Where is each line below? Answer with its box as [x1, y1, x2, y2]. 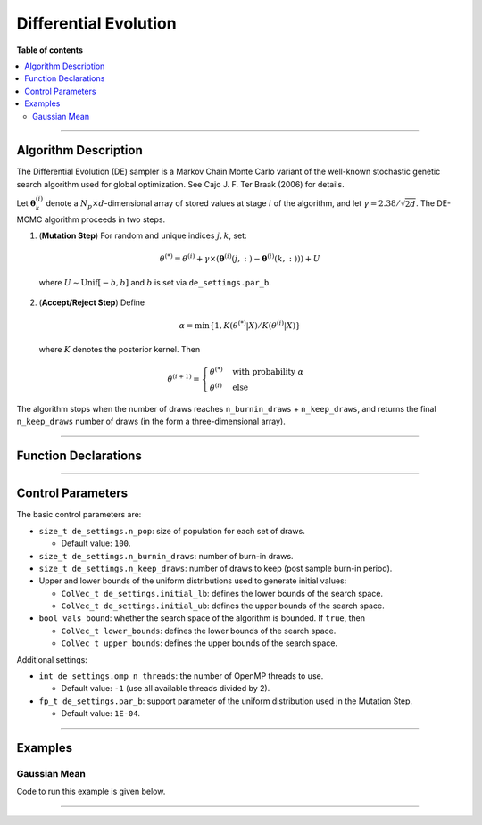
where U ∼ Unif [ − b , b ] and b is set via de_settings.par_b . [38, 276, 272, 287]
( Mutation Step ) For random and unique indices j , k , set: [38, 230, 247, 241]
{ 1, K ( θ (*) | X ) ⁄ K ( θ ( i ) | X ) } [209, 319, 301, 331]
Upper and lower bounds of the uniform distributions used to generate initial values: [38, 575, 347, 586]
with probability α [232, 367, 304, 376]
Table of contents [16, 45, 84, 55]
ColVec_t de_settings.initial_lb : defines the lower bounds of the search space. [61, 588, 384, 598]
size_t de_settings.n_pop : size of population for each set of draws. [38, 525, 305, 536]
